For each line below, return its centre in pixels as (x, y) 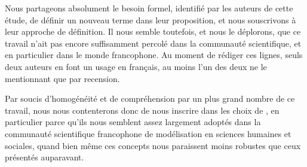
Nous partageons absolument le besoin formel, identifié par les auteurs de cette (149, 8)
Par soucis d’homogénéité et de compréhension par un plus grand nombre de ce (150, 98)
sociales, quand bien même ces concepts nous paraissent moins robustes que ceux (153, 145)
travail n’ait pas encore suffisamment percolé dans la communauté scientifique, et (153, 43)
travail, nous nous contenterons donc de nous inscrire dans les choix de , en (142, 110)
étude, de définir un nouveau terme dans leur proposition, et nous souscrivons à (151, 19)
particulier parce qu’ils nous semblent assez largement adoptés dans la (133, 122)
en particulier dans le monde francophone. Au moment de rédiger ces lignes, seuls (154, 55)
